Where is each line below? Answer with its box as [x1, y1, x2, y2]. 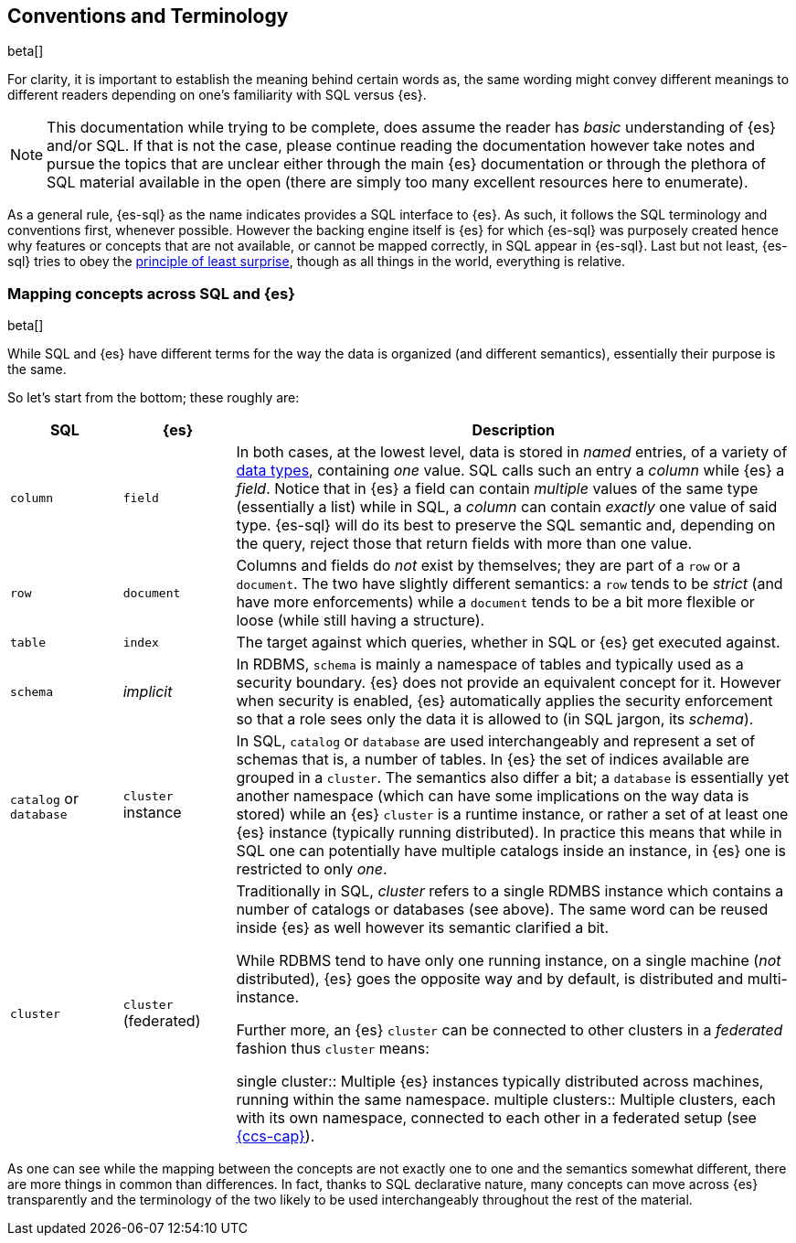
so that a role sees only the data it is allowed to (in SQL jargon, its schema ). [236, 710, 754, 729]
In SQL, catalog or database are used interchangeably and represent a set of [236, 732, 756, 751]
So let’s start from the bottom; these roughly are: [7, 390, 300, 406]
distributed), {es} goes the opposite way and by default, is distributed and [236, 970, 744, 989]
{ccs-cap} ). [236, 1127, 315, 1146]
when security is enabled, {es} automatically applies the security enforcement [236, 691, 773, 711]
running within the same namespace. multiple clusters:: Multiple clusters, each [236, 1090, 776, 1109]
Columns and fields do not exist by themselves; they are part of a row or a [236, 556, 741, 575]
